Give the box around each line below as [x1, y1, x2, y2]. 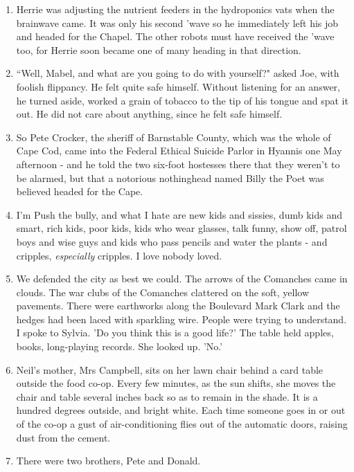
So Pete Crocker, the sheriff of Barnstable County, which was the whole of [16, 129, 331, 144]
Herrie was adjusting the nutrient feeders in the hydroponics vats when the [16, 2, 335, 16]
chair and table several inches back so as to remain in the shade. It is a [16, 389, 318, 403]
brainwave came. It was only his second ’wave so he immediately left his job [16, 15, 339, 30]
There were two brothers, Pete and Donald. [16, 453, 201, 468]
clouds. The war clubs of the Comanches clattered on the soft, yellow [16, 284, 310, 299]
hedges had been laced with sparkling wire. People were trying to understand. [16, 311, 347, 326]
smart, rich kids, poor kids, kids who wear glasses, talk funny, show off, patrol [16, 221, 347, 235]
